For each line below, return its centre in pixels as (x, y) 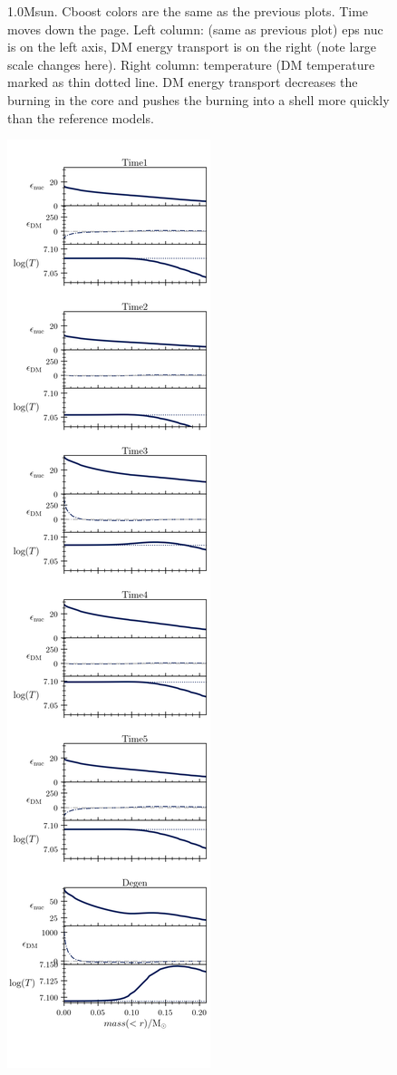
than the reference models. (81, 117)
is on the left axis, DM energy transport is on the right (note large (192, 47)
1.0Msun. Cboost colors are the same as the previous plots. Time (188, 11)
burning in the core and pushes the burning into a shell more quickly (198, 99)
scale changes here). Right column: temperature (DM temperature (191, 64)
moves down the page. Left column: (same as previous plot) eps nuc (195, 29)
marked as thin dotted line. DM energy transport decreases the (183, 82)
